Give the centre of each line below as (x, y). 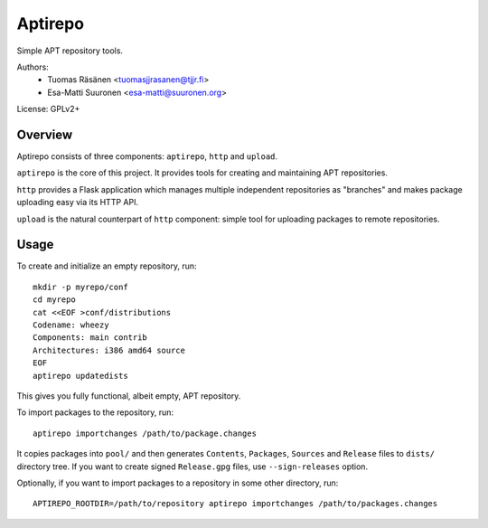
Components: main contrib (90, 338)
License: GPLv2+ (48, 109)
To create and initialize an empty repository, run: (107, 266)
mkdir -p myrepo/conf (80, 287)
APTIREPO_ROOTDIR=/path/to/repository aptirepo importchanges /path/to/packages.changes (235, 504)
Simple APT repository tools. (70, 51)
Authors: (33, 67)
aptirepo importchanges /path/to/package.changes (145, 433)
